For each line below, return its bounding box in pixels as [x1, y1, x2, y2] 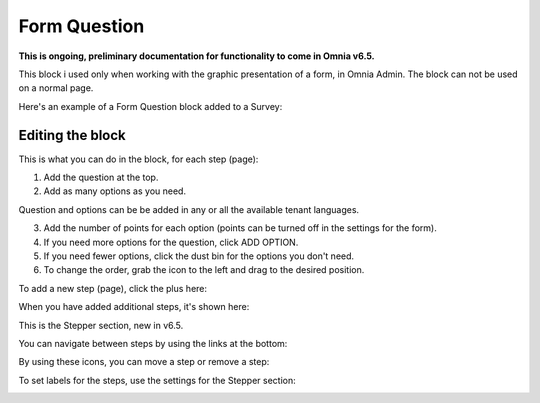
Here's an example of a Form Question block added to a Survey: [18, 100, 283, 112]
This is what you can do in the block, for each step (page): [18, 153, 259, 165]
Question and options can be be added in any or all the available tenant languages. [18, 203, 360, 215]
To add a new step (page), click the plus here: [18, 282, 208, 294]
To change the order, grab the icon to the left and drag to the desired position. [43, 264, 365, 276]
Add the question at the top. [43, 171, 159, 184]
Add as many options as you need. [43, 185, 187, 197]
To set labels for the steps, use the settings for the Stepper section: [18, 374, 296, 386]
